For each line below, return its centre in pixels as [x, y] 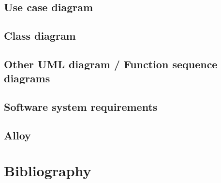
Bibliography [48, 171]
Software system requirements [81, 107]
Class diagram [40, 36]
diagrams [27, 78]
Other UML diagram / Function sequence [111, 64]
